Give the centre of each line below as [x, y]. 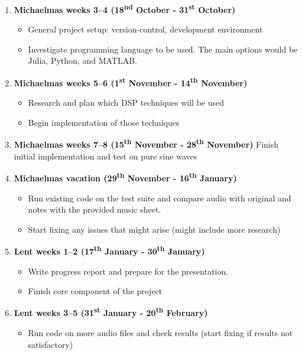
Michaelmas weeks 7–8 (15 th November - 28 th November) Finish [146, 144]
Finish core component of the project [95, 291]
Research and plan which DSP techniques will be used [126, 102]
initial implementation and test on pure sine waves [105, 156]
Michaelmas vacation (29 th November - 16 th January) [125, 177]
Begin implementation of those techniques [104, 122]
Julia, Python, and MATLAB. [82, 61]
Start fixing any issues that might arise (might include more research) [154, 229]
